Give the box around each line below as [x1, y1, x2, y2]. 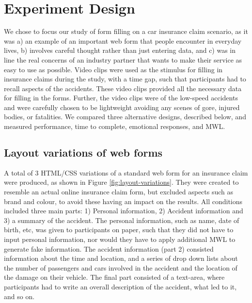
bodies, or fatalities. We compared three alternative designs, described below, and [4, 112, 246, 122]
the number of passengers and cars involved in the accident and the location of [4, 262, 237, 272]
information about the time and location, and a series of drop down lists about [4, 253, 238, 263]
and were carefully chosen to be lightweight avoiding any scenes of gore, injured [4, 102, 240, 112]
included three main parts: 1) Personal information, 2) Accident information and [4, 206, 243, 216]
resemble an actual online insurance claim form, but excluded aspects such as [4, 187, 234, 197]
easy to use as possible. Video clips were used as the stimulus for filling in [4, 64, 223, 74]
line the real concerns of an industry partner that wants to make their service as [4, 54, 242, 64]
